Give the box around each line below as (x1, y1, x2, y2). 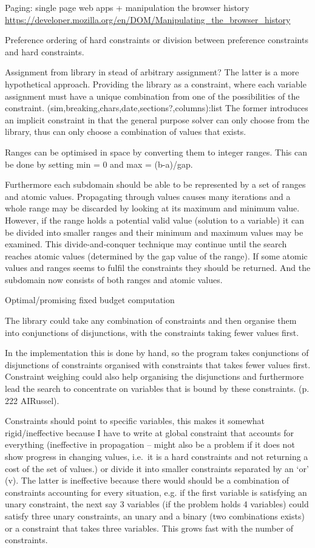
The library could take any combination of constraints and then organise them (5, 314, 297, 327)
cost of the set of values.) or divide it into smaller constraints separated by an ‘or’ (5, 462, 309, 474)
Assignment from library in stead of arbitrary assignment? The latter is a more (5, 66, 299, 78)
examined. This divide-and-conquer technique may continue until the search (5, 238, 287, 250)
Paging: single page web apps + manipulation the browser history (5, 1, 249, 13)
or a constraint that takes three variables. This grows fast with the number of (5, 521, 294, 534)
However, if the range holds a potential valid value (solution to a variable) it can (5, 213, 304, 226)
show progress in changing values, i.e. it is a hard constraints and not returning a (5, 450, 308, 462)
